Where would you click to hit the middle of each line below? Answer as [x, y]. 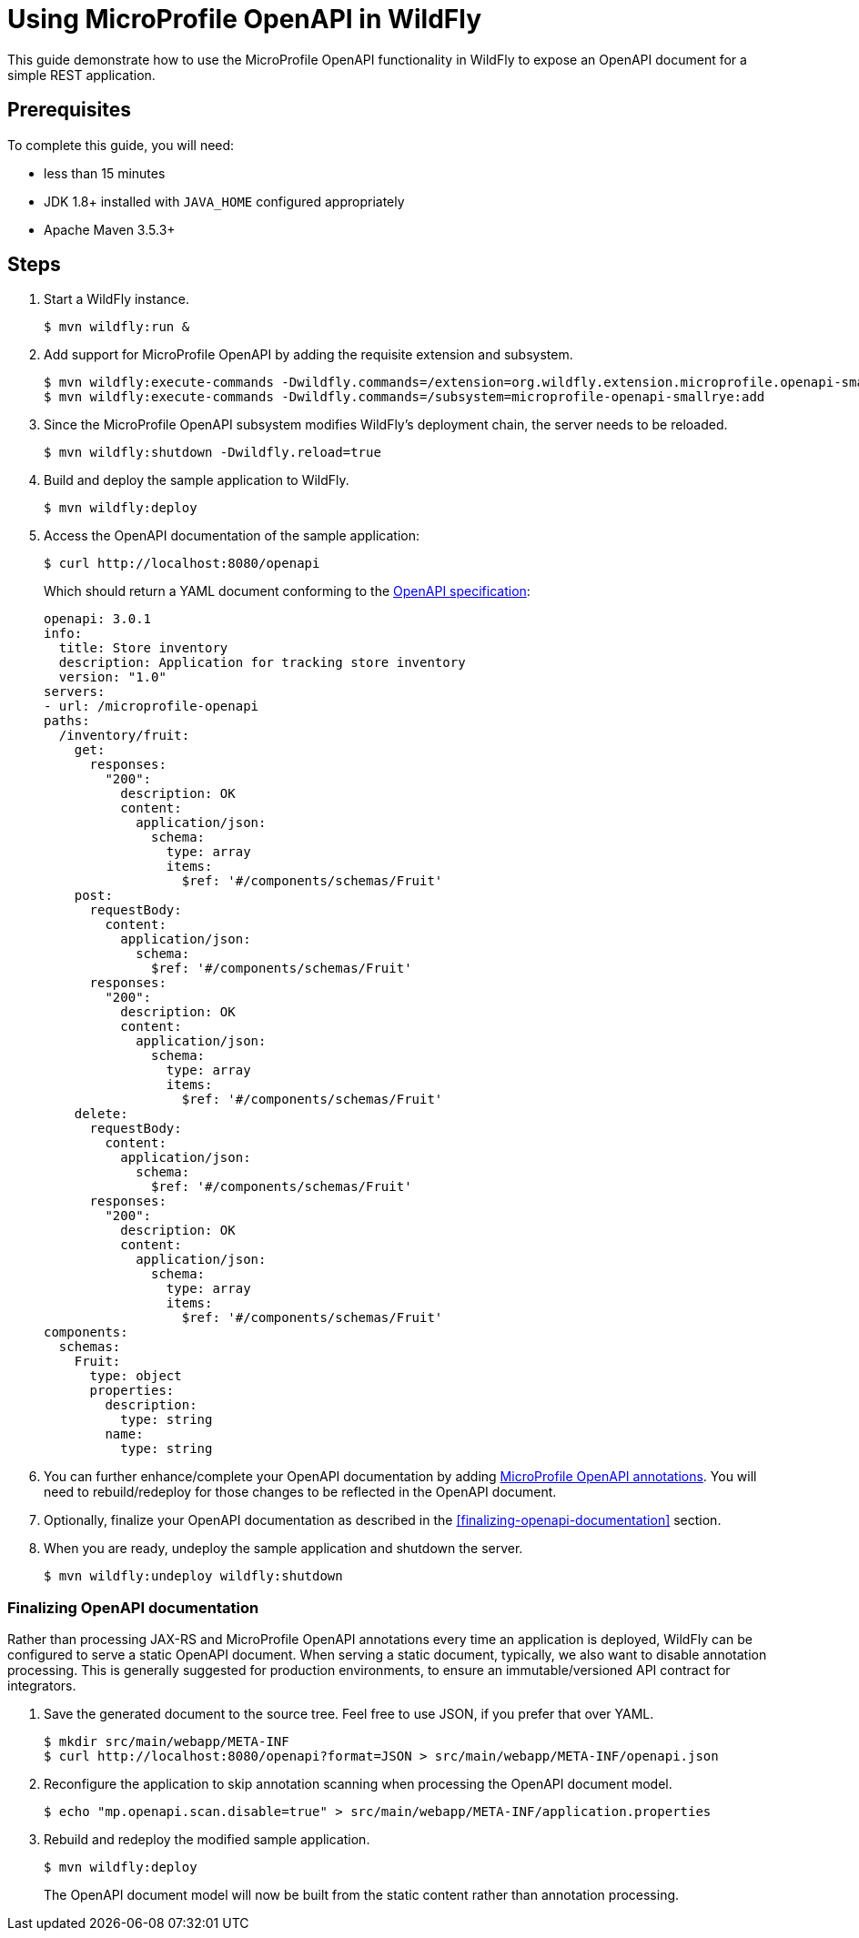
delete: [101, 1114]
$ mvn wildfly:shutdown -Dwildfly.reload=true [212, 453]
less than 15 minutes [105, 173]
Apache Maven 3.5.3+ [110, 229]
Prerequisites [69, 110]
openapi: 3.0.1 [98, 619]
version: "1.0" [112, 677]
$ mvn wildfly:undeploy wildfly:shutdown [193, 1576]
